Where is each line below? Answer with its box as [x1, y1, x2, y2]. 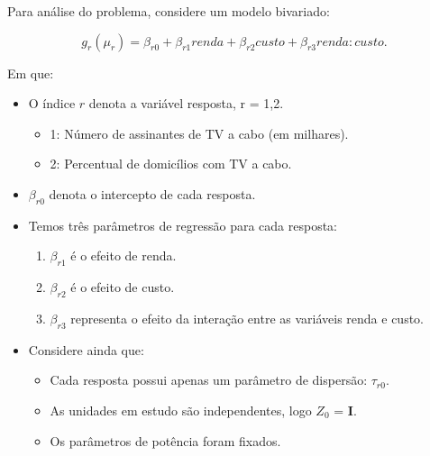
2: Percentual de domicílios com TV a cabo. [50, 154, 292, 173]
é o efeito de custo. [70, 278, 175, 296]
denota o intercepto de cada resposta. [49, 184, 256, 203]
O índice [28, 94, 76, 113]
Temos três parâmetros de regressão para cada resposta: [28, 215, 337, 234]
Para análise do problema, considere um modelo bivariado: [7, 2, 330, 20]
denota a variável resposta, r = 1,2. [88, 94, 284, 113]
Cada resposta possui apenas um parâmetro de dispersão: [50, 370, 368, 389]
